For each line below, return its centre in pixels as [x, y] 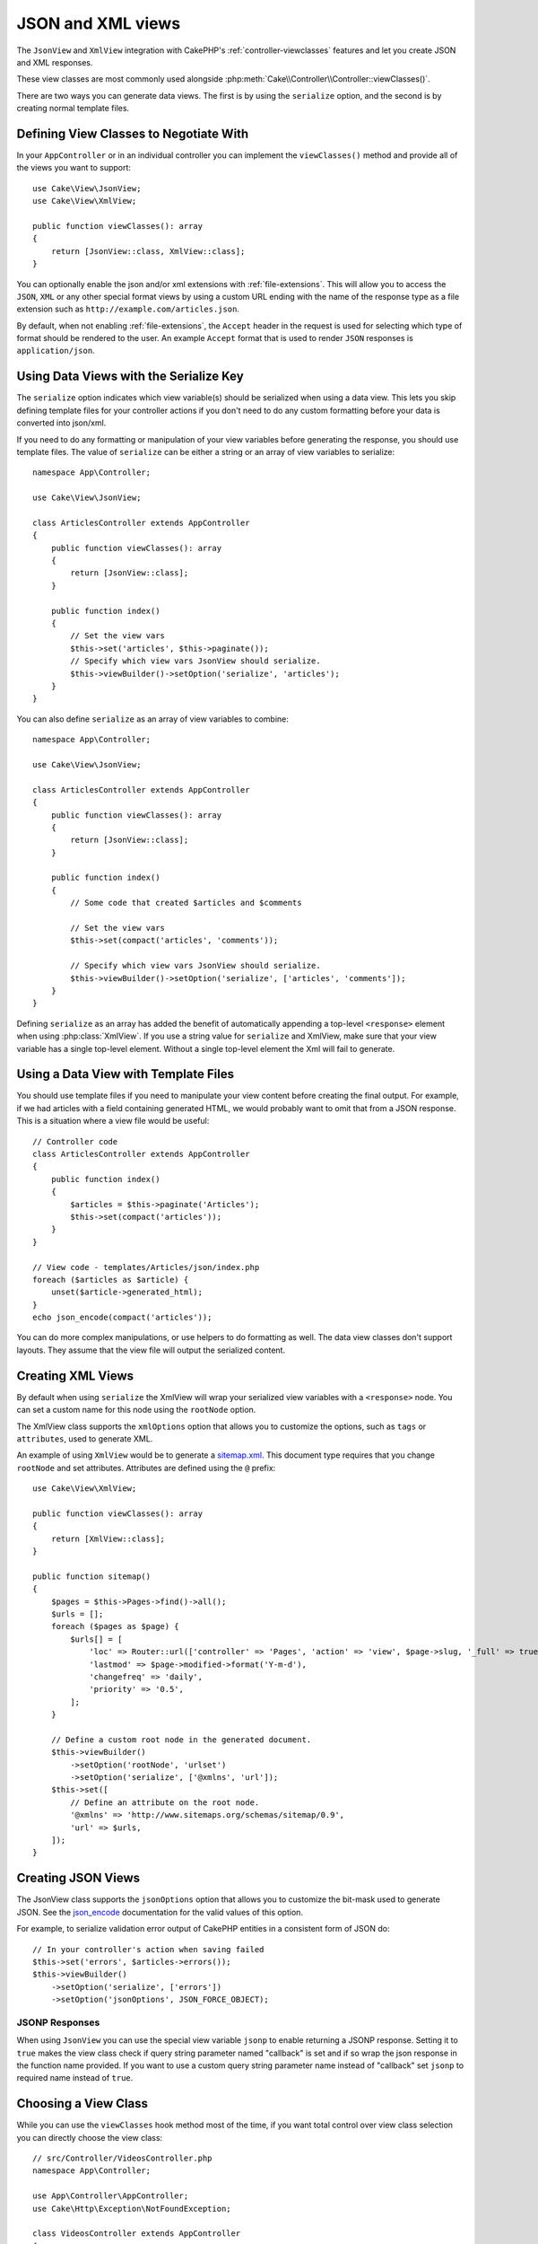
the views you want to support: [74, 168]
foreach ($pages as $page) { [115, 1626]
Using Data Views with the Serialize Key [130, 377]
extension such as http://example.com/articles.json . [128, 309]
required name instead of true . [75, 2078]
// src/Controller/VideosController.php [122, 2158]
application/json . [56, 351]
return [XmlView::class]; [108, 1538]
